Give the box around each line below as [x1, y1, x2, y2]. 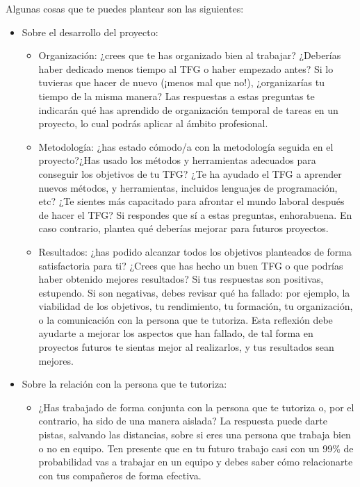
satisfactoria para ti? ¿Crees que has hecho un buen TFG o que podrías [38, 258, 343, 272]
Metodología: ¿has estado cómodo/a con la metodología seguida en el [38, 139, 334, 154]
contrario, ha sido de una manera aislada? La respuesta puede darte [38, 413, 327, 428]
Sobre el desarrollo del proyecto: [22, 24, 158, 39]
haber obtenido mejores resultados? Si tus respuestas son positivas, [38, 272, 324, 286]
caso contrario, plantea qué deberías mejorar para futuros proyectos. [38, 221, 329, 236]
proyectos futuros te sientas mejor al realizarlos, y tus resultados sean [38, 340, 334, 354]
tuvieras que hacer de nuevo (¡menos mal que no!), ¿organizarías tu [38, 75, 325, 90]
